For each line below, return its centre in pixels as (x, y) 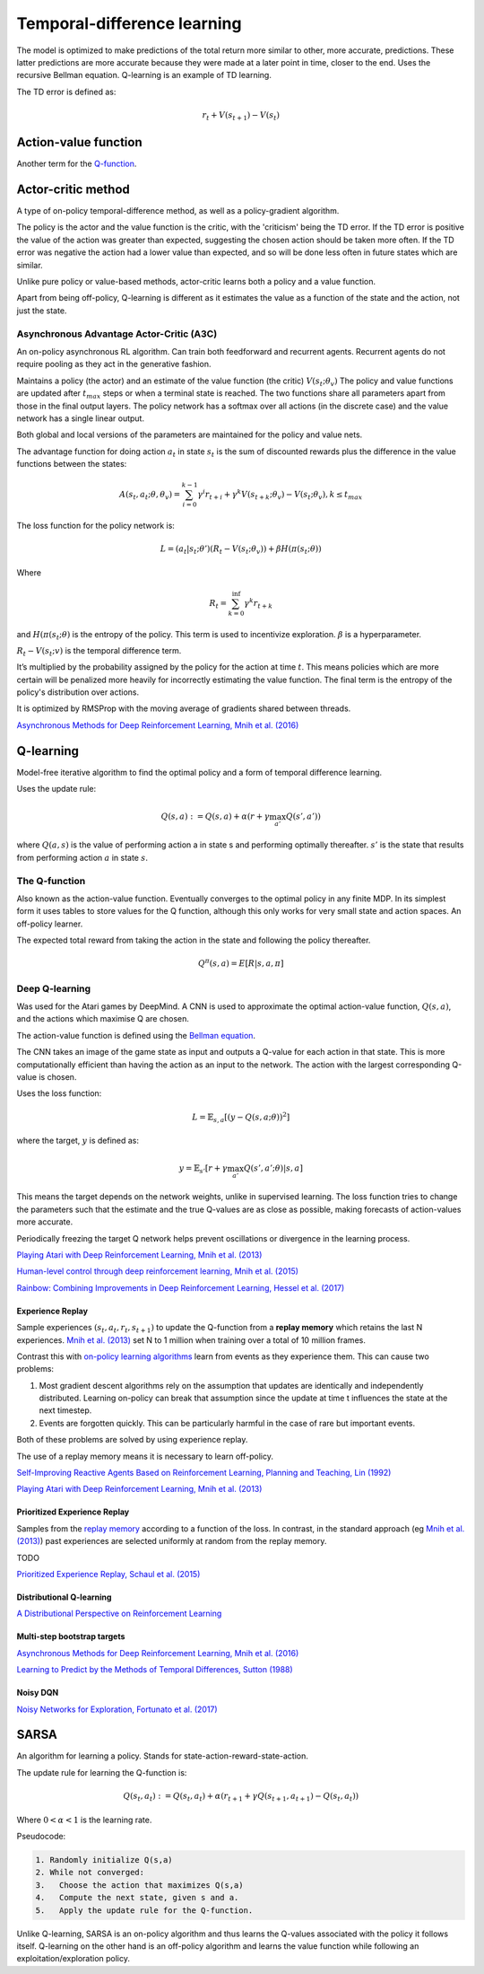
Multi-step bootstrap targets (71, 1636)
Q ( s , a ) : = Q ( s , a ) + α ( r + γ (215, 816)
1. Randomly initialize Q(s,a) (104, 1860)
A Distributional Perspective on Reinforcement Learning (119, 1614)
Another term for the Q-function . (77, 164)
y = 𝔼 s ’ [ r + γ (203, 1170)
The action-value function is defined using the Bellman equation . (136, 1035)
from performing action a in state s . (82, 857)
